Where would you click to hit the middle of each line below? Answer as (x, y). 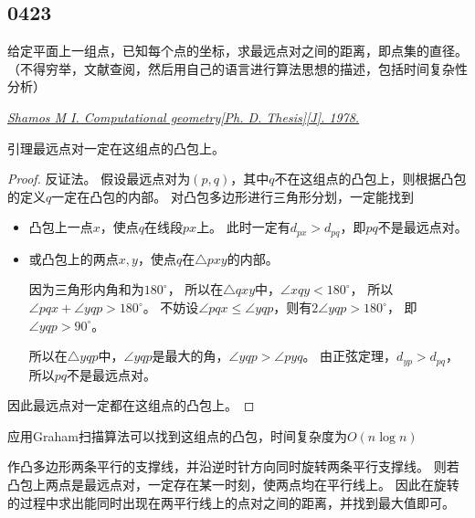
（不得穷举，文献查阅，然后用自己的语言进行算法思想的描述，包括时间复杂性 (237, 68)
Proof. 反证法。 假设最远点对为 (99, 179)
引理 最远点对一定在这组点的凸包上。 (116, 148)
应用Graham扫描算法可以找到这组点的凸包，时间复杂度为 (177, 435)
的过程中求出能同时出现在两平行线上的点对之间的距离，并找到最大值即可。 (231, 502)
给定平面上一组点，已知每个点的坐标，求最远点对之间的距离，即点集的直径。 (237, 51)
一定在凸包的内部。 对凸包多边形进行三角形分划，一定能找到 (232, 196)
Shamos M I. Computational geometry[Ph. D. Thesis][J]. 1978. (184, 116)
